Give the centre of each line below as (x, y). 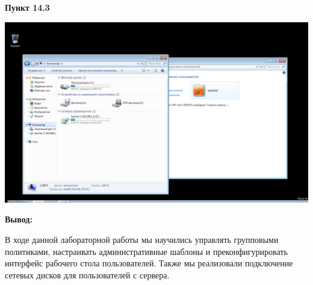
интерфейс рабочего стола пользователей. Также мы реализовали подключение (149, 263)
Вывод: (19, 219)
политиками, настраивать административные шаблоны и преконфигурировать (146, 251)
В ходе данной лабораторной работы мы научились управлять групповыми (142, 240)
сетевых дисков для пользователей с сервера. (87, 274)
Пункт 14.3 (27, 7)
